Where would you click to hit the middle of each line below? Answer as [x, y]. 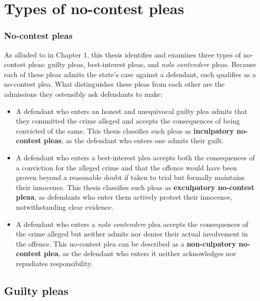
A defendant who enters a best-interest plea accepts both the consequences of [135, 157]
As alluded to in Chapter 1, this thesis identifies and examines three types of [122, 54]
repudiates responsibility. [54, 263]
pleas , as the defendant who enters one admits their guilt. [134, 140]
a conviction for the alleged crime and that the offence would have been [126, 167]
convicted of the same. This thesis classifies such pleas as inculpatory [125, 130]
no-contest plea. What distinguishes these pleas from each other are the [114, 84]
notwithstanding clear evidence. [64, 206]
